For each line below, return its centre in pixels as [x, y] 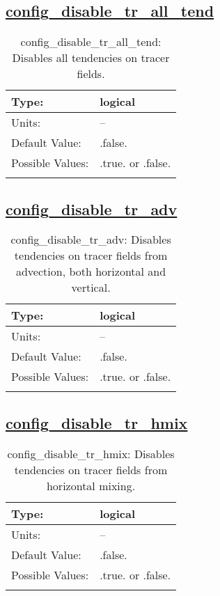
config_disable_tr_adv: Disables [91, 240]
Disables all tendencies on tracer [91, 58]
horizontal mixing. [91, 485]
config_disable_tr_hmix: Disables [91, 453]
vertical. [91, 288]
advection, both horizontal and [91, 272]
